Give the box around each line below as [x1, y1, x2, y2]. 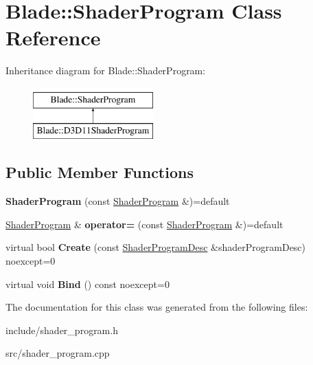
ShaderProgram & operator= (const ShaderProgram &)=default [5, 217, 283, 231]
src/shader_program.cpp [5, 346, 110, 360]
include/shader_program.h [5, 322, 118, 337]
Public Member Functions [5, 162, 194, 183]
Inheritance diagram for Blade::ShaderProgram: [5, 63, 206, 78]
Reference [5, 23, 101, 52]
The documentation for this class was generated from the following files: [5, 300, 308, 314]
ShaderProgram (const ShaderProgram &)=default [5, 194, 230, 208]
